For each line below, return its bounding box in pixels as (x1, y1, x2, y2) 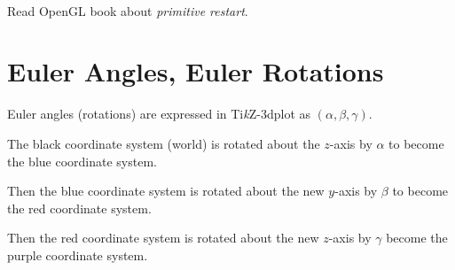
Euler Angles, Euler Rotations (7, 53, 384, 89)
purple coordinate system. (7, 245, 148, 264)
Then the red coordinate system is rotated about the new (7, 228, 319, 247)
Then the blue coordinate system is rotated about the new (7, 181, 325, 200)
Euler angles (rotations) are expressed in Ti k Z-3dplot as (7, 104, 311, 123)
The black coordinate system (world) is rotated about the (7, 134, 320, 152)
